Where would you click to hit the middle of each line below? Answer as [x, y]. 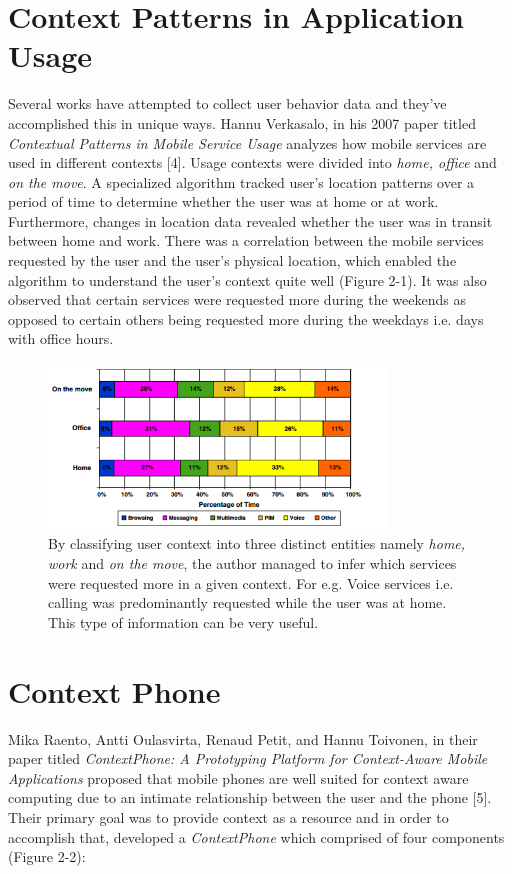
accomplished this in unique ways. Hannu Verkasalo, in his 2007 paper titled [242, 122]
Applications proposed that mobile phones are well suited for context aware [238, 777]
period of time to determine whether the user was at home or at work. [223, 201]
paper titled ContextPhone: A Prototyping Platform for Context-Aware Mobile [248, 758]
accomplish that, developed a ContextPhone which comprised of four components [256, 836]
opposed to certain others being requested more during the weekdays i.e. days [246, 318]
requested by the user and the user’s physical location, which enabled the [232, 260]
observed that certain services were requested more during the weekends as [237, 299]
